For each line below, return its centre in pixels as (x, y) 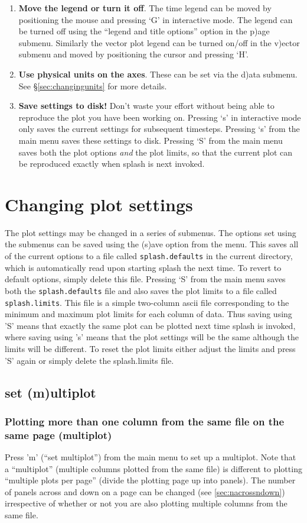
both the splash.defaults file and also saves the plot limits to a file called (141, 290)
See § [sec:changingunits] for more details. (93, 85)
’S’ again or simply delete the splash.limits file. (89, 360)
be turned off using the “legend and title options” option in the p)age (144, 31)
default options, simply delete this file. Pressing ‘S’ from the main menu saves (145, 279)
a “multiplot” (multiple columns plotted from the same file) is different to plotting (153, 468)
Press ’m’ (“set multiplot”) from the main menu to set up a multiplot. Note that (151, 457)
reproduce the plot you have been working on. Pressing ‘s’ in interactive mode (160, 117)
